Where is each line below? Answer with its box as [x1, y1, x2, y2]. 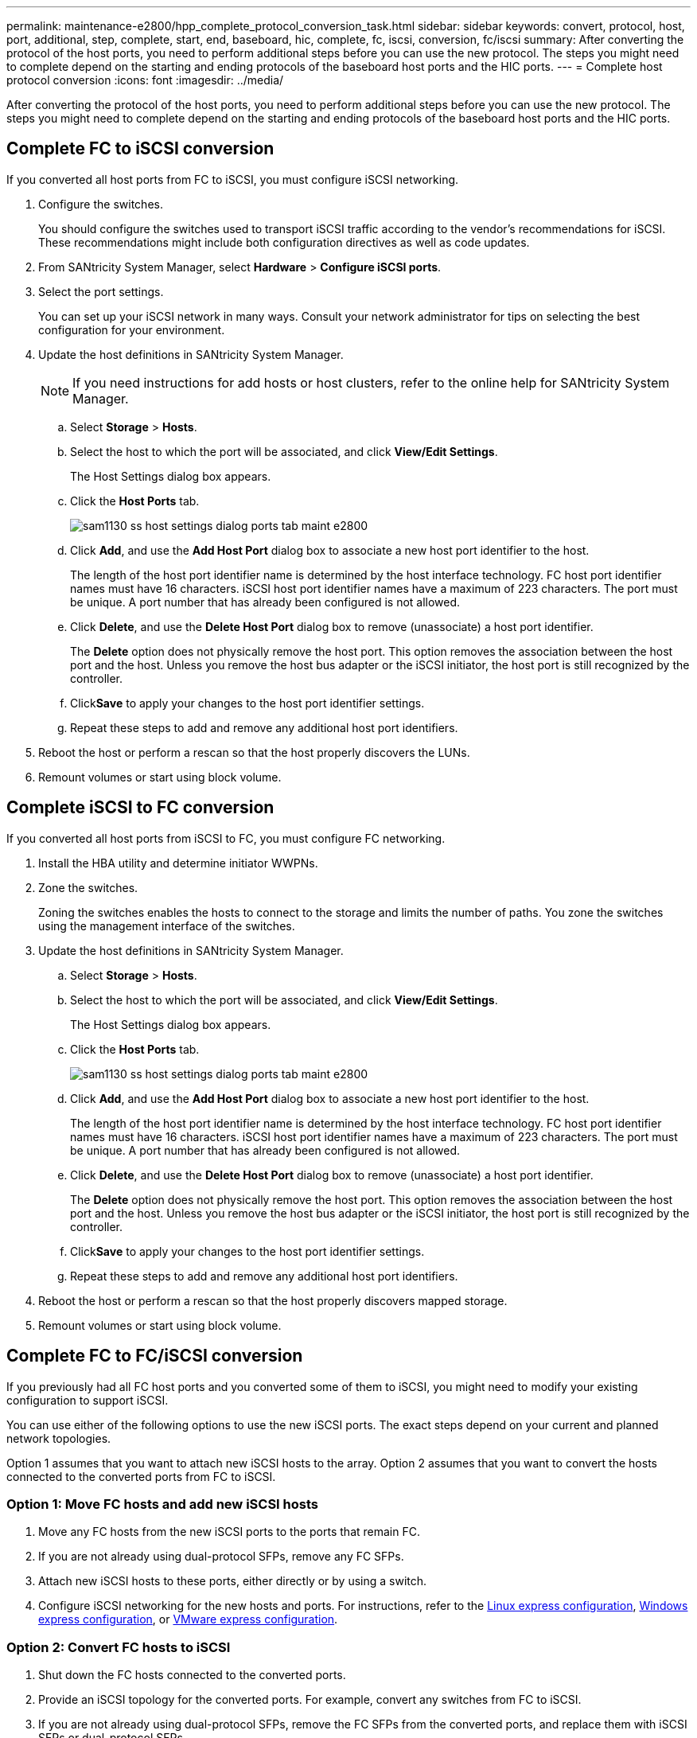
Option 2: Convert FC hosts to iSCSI [6, 1639, 231, 1655]
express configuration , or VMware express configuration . [38, 1612, 338, 1627]
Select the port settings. [38, 284, 164, 298]
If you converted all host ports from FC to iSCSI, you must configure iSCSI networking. [6, 172, 459, 186]
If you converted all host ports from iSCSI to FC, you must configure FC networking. [6, 831, 446, 845]
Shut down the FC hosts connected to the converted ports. [38, 1668, 346, 1682]
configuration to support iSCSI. [6, 1393, 169, 1407]
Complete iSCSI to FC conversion [6, 797, 275, 818]
